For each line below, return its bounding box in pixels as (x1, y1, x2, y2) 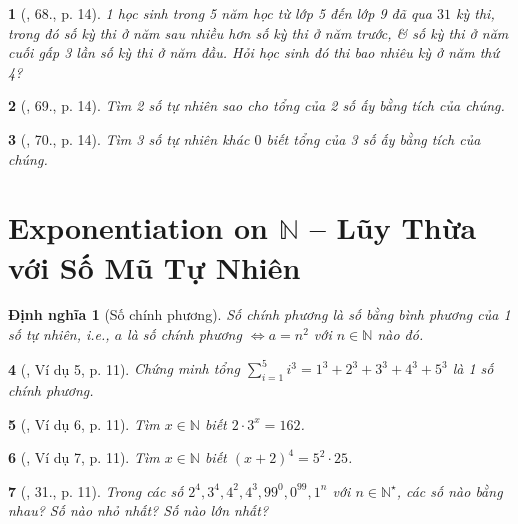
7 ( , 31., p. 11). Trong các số (8, 480, 184, 501)
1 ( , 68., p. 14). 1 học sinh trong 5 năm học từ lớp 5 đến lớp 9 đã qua (8, 3, 433, 23)
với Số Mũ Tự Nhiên (8, 246, 301, 287)
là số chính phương (127, 324, 242, 345)
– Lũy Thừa (309, 207, 477, 248)
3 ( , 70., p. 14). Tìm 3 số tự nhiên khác (8, 128, 250, 149)
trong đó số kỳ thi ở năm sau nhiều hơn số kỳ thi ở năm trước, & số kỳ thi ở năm (8, 22, 509, 43)
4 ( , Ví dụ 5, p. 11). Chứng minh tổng (8, 358, 240, 379)
